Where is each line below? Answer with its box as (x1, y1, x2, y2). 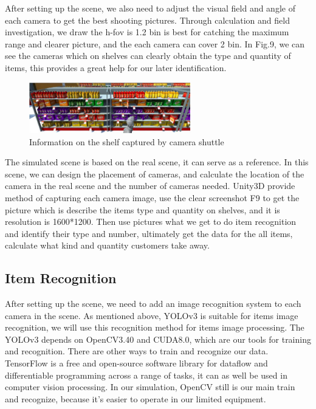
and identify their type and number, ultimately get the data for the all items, (5, 227, 293, 239)
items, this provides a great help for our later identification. (5, 61, 227, 74)
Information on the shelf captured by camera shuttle (29, 135, 224, 148)
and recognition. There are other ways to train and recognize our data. (5, 345, 269, 357)
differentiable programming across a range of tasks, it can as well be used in (5, 368, 287, 381)
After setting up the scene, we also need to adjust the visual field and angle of (5, 2, 295, 14)
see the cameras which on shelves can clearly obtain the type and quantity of (5, 49, 291, 62)
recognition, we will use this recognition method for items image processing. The (5, 321, 304, 334)
